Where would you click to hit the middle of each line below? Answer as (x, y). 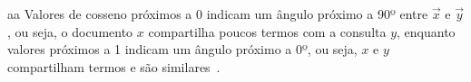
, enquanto (426, 31)
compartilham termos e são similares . (114, 66)
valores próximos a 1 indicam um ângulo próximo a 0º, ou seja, (182, 49)
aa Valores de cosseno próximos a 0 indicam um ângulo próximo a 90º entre (218, 14)
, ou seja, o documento (70, 31)
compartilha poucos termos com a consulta (267, 31)
